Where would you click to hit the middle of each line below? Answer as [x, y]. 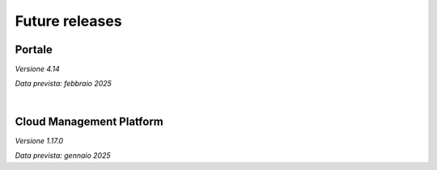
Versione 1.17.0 [39, 140]
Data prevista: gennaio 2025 [63, 155]
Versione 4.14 [37, 69]
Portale [34, 50]
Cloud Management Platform [89, 121]
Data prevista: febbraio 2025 [64, 84]
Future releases [68, 21]
